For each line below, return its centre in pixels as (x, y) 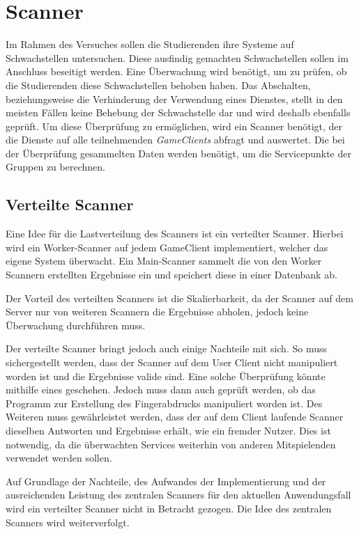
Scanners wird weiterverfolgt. (68, 522)
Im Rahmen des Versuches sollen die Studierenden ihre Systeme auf (150, 44)
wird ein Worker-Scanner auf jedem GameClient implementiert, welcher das (167, 247)
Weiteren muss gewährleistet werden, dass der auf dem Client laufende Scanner (175, 417)
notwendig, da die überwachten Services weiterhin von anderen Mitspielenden (171, 444)
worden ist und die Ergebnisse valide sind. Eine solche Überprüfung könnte (166, 376)
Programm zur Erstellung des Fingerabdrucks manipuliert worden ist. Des (164, 403)
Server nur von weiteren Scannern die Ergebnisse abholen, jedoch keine (157, 312)
